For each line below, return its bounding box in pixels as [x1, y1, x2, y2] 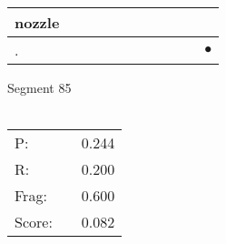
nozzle [15, 12, 60, 33]
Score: [15, 211, 53, 233]
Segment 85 [7, 78, 72, 97]
